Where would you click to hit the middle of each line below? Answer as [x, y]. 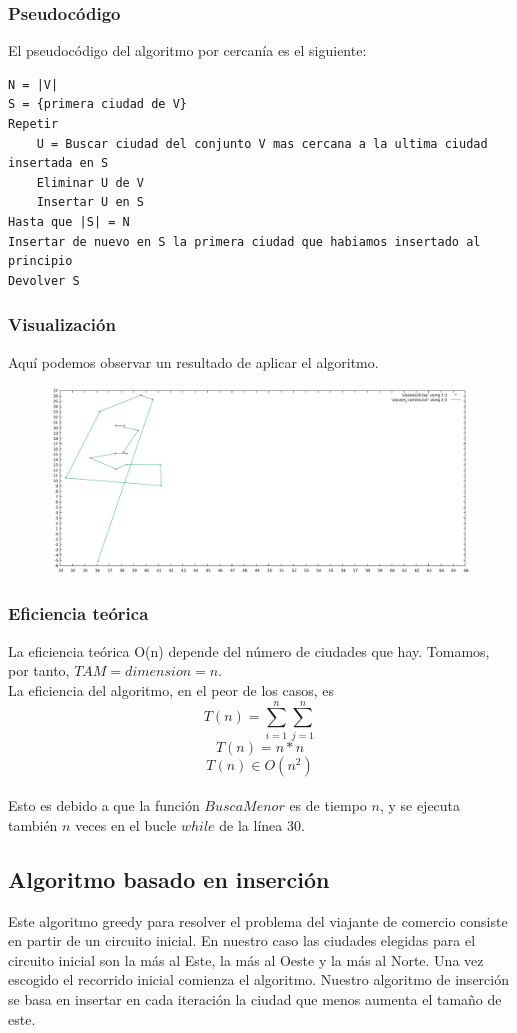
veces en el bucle [126, 824]
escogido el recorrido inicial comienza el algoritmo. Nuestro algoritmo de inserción [258, 979]
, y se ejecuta [420, 805]
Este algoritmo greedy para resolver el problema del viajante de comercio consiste [258, 920]
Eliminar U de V [90, 182]
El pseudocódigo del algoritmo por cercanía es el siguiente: [187, 50]
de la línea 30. [262, 824]
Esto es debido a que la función [104, 805]
